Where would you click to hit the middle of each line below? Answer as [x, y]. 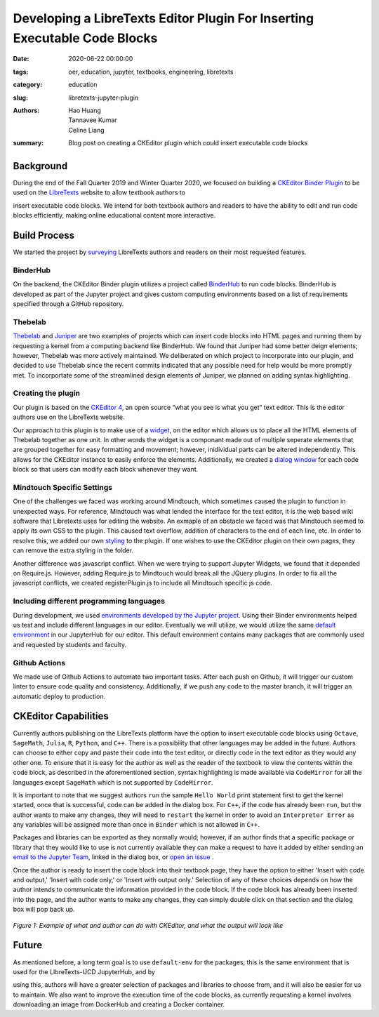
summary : [28, 143]
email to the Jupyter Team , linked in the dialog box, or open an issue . [113, 857]
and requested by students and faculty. [69, 644]
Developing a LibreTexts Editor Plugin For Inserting [164, 18]
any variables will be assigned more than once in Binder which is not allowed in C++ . [136, 825]
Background [40, 166]
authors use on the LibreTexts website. [69, 417]
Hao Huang [85, 110]
